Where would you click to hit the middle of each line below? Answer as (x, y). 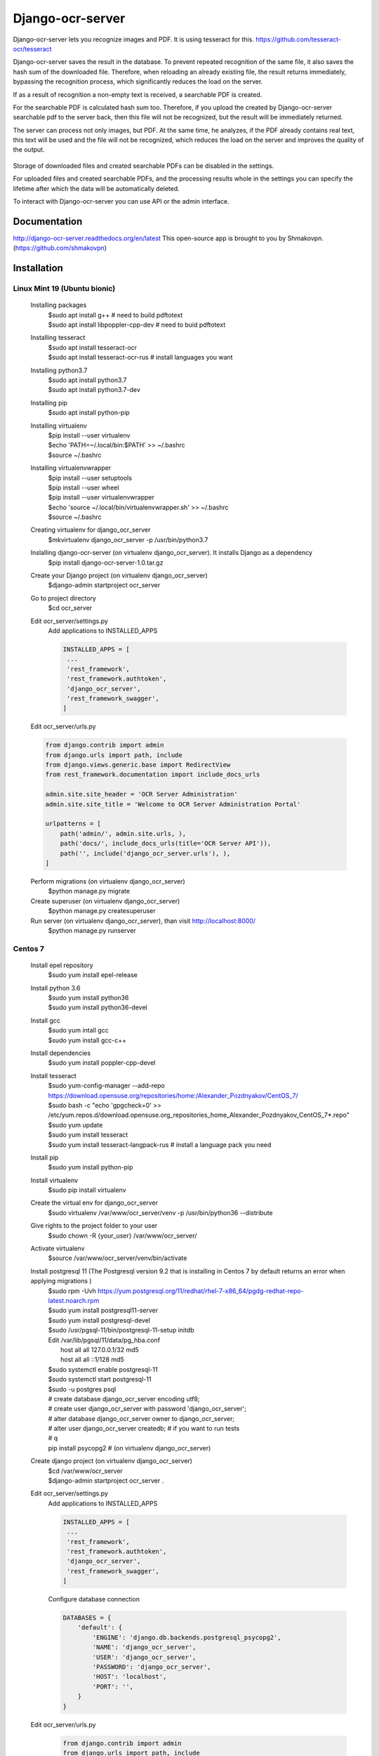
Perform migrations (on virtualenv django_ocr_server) (108, 881)
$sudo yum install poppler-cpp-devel (102, 1063)
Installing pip (49, 402)
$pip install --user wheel (84, 487)
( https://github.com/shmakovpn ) (60, 248)
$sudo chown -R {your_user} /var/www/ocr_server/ (122, 1236)
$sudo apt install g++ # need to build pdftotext (115, 315)
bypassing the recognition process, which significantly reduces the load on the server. (138, 81)
